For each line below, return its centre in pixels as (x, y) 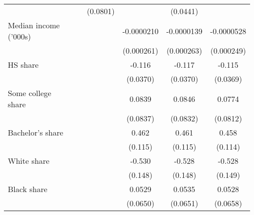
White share (29, 161)
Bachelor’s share (36, 132)
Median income (34, 25)
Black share (28, 189)
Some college (30, 93)
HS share (23, 65)
